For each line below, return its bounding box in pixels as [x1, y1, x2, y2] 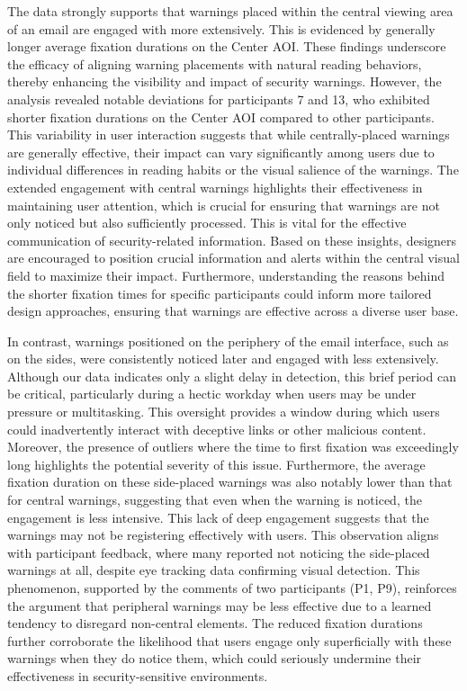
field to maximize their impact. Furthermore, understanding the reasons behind [7, 265, 445, 284]
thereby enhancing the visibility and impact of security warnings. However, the [7, 72, 442, 91]
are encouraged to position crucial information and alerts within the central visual [7, 248, 460, 267]
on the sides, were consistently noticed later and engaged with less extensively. [7, 349, 439, 368]
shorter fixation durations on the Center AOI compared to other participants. [7, 107, 435, 126]
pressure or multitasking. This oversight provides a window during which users [7, 402, 440, 421]
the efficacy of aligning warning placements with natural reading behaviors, [7, 54, 422, 73]
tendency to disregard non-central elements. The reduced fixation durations [7, 614, 423, 633]
